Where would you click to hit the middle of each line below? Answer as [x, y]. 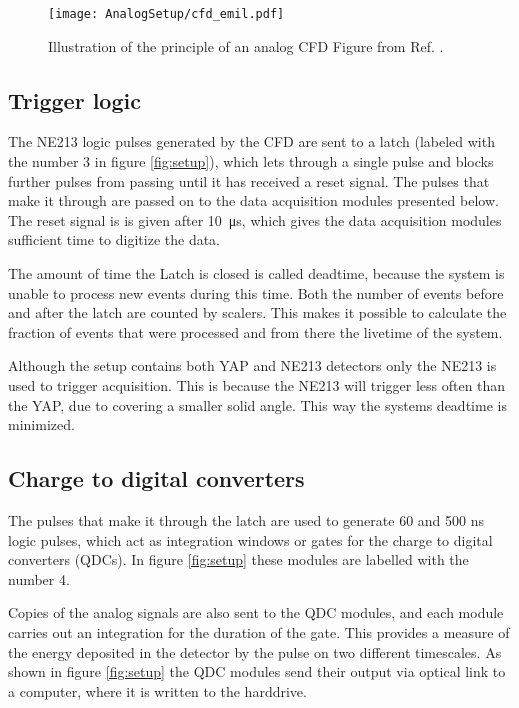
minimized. [41, 424]
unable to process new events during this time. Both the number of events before [256, 292]
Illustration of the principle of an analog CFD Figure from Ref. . [246, 45]
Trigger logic [74, 99]
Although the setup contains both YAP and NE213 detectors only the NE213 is [252, 365]
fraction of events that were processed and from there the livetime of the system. [255, 331]
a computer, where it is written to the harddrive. [157, 690]
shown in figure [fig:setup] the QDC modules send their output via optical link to [257, 671]
